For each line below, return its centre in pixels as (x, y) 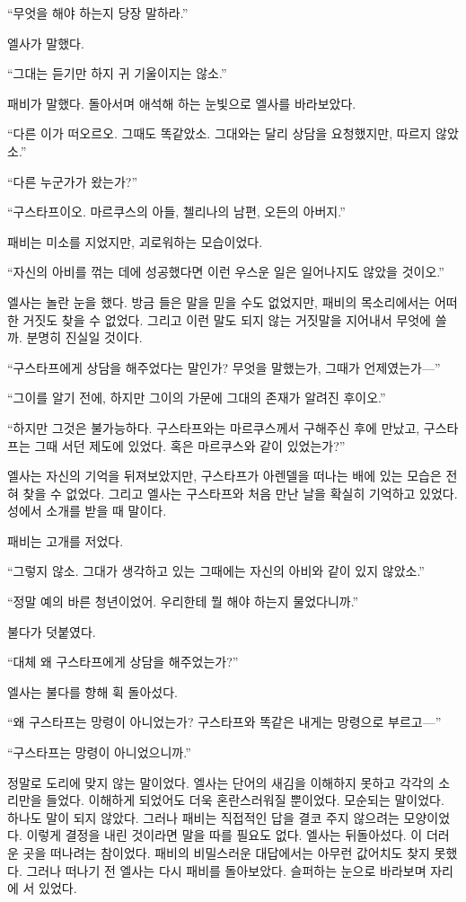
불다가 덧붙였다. (52, 631)
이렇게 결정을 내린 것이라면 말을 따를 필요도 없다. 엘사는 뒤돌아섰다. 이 (224, 835)
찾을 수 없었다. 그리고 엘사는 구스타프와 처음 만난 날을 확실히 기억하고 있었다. (240, 493)
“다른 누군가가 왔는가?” (73, 181)
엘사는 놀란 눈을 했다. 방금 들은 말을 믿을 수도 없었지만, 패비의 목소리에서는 (219, 301)
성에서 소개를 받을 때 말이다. (87, 511)
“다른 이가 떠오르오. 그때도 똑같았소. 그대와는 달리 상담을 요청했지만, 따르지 (220, 133)
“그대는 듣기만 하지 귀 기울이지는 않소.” (117, 73)
